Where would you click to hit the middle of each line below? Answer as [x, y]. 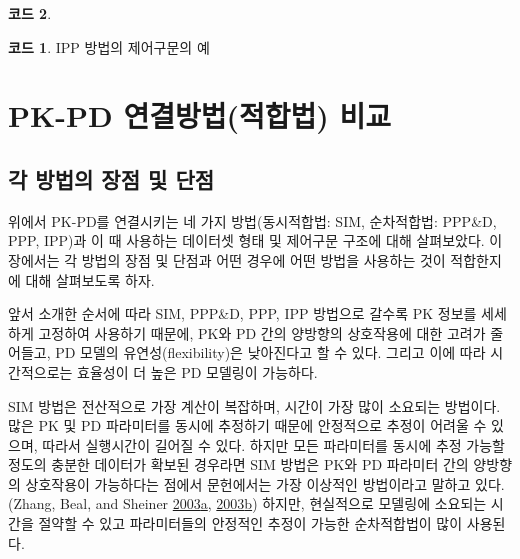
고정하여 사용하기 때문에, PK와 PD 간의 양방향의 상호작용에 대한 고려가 [262, 332]
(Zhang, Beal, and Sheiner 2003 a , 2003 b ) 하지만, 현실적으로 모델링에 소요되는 [247, 503]
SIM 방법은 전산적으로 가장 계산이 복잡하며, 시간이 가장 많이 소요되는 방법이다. [254, 405]
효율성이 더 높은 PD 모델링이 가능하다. [197, 371]
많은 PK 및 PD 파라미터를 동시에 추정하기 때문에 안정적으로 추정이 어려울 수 [247, 425]
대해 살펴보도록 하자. [90, 279]
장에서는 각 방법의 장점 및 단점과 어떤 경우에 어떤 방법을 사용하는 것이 [227, 259]
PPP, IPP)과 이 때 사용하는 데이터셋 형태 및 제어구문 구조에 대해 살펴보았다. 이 [255, 240]
